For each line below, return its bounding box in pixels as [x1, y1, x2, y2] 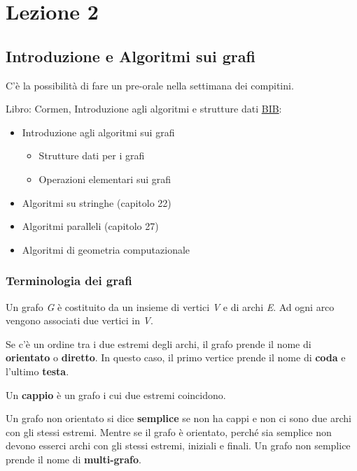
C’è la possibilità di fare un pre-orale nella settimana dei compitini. [6, 78, 294, 92]
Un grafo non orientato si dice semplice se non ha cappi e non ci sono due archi [6, 411, 351, 426]
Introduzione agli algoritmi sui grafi [22, 124, 175, 139]
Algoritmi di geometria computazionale [22, 242, 190, 256]
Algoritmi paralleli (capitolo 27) [22, 219, 159, 233]
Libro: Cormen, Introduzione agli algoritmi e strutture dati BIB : [6, 101, 282, 116]
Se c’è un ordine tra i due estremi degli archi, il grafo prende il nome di [6, 336, 311, 351]
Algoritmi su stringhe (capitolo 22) [22, 195, 171, 210]
